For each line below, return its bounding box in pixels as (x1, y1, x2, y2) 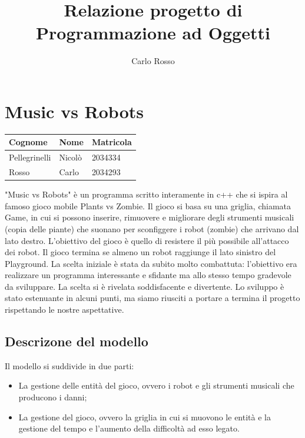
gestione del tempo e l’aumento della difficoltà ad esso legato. (18, 422, 240, 434)
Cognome (9, 136, 48, 148)
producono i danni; (18, 391, 87, 403)
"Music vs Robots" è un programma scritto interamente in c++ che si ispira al (5, 188, 288, 200)
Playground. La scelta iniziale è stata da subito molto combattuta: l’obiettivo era (5, 257, 297, 269)
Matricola (91, 136, 132, 148)
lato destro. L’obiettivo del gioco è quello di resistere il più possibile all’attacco (5, 234, 289, 246)
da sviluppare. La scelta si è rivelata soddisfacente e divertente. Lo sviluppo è (5, 280, 284, 292)
